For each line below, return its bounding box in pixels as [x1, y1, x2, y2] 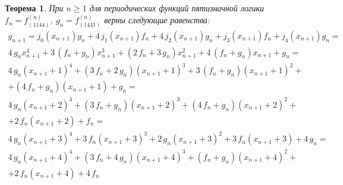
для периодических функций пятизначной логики [89, 2, 265, 14]
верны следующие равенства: [104, 14, 210, 26]
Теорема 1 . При [5, 2, 64, 14]
